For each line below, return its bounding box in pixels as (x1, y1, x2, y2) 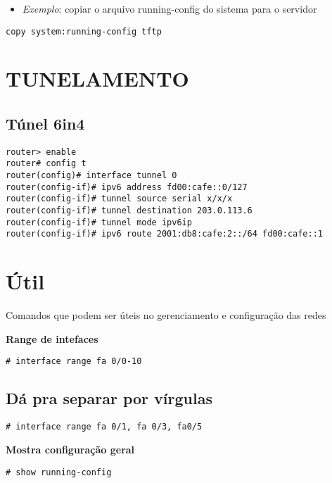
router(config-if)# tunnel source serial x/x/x (6, 194, 233, 204)
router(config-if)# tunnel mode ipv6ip (6, 217, 192, 227)
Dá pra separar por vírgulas (6, 387, 212, 409)
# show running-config (6, 467, 112, 477)
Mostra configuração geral (6, 441, 135, 456)
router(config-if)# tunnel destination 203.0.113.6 (6, 206, 253, 216)
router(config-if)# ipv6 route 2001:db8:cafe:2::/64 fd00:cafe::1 (6, 229, 324, 239)
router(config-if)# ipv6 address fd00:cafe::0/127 (6, 182, 248, 192)
